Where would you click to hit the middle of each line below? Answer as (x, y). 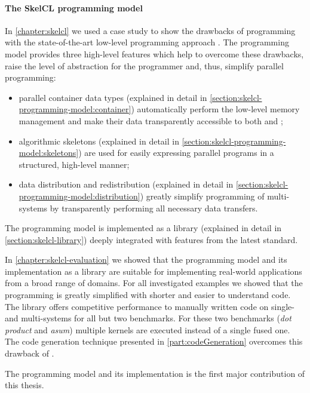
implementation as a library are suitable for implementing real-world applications (154, 271)
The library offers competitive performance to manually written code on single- (150, 306)
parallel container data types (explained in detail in (113, 97)
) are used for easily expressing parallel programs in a (176, 153)
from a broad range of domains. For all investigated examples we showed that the (154, 283)
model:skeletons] (49, 153)
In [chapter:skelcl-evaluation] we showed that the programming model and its (146, 260)
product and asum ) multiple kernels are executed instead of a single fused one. (148, 329)
